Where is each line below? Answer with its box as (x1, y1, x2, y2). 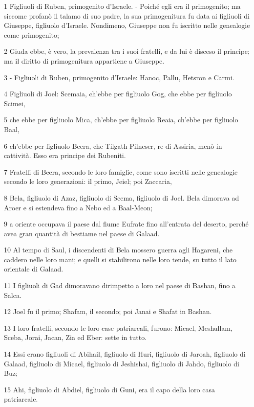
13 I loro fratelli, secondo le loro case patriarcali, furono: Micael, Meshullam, (4, 322, 233, 333)
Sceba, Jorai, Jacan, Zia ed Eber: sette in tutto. (4, 332, 147, 342)
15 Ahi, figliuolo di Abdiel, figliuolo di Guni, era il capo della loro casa (4, 384, 215, 394)
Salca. (4, 290, 21, 300)
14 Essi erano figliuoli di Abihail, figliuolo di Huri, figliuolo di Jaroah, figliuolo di (4, 349, 246, 359)
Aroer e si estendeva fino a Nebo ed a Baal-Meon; (4, 202, 153, 212)
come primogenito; (4, 29, 59, 40)
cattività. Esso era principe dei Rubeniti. (4, 150, 126, 160)
